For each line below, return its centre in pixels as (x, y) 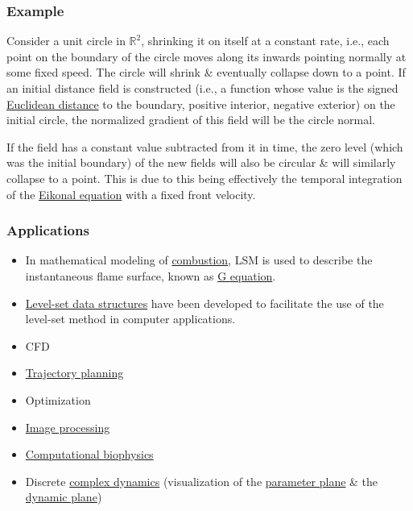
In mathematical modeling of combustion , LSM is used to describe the (199, 260)
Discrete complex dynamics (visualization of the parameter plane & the (202, 481)
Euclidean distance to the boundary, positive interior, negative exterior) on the (201, 104)
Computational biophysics (89, 454)
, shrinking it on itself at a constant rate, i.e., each (265, 41)
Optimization (58, 399)
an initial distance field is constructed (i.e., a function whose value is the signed (202, 88)
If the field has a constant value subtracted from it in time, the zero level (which (205, 146)
